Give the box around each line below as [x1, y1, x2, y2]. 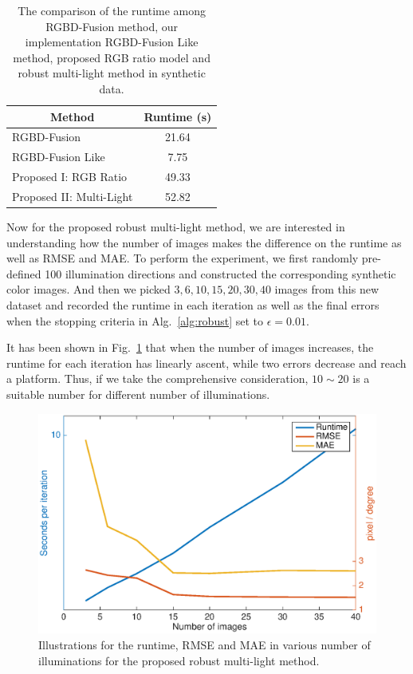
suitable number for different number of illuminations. [6, 385, 270, 402]
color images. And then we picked [6, 281, 171, 298]
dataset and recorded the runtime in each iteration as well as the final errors [6, 297, 380, 313]
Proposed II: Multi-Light [12, 187, 133, 204]
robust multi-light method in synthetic [18, 65, 206, 81]
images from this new [274, 281, 380, 298]
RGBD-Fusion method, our [45, 18, 179, 34]
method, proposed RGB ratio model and [13, 49, 210, 65]
